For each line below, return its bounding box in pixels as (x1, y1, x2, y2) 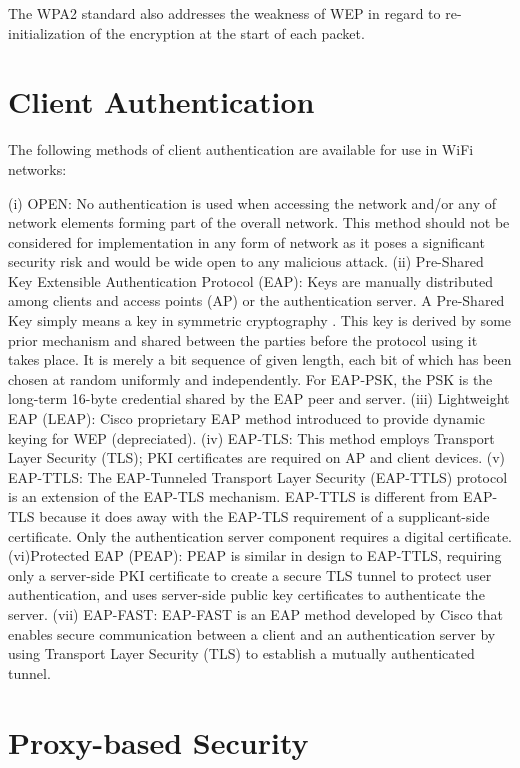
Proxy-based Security (8, 721, 309, 762)
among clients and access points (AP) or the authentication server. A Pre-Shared (8, 290, 505, 311)
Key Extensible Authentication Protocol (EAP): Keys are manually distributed (8, 270, 493, 291)
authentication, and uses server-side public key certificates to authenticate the (8, 584, 485, 605)
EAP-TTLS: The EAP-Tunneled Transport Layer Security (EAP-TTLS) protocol (8, 466, 508, 487)
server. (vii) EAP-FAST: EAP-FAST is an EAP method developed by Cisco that (8, 603, 503, 624)
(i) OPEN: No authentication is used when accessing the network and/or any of (8, 192, 497, 213)
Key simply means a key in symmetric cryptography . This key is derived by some (8, 310, 512, 331)
